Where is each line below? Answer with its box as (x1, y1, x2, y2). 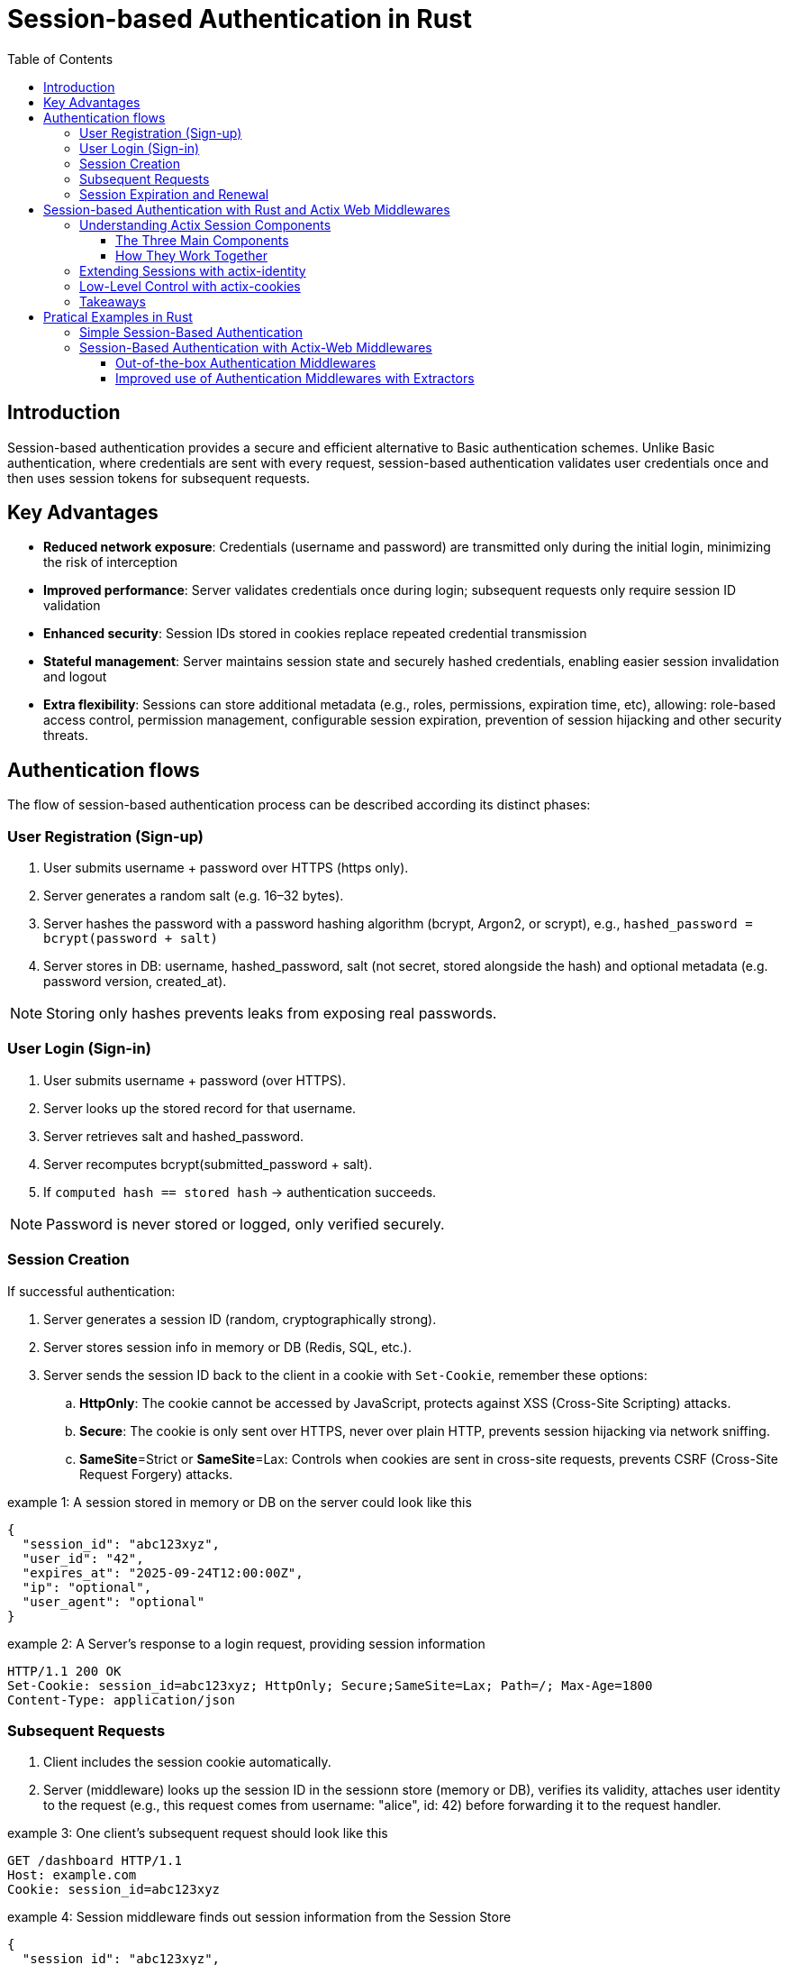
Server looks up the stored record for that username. (43, 1100, 357, 1116)
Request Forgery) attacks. (79, 1466, 233, 1482)
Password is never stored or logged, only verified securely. (46, 1214, 445, 1233)
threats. (43, 727, 88, 744)
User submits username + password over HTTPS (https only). (43, 860, 409, 876)
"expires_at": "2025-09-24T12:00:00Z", (22, 1565, 304, 1580)
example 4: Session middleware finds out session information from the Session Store (7, 1909, 512, 1925)
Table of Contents (7, 50, 113, 67)
